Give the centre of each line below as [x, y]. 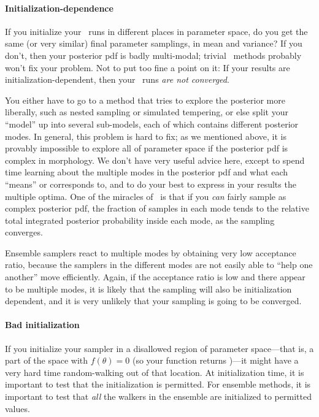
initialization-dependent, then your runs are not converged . [117, 79]
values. [17, 408]
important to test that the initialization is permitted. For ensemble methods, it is [158, 384]
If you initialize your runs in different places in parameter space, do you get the [156, 31]
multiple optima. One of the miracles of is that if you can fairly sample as [146, 196]
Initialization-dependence [59, 8]
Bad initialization [42, 325]
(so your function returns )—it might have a [215, 360]
